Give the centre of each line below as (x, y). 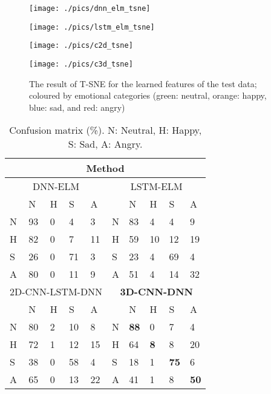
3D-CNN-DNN (157, 292)
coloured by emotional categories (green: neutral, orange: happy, (148, 95)
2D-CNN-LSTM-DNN (56, 292)
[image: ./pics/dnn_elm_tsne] (90, 8)
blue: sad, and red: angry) (77, 107)
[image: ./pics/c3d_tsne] (81, 64)
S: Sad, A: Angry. (105, 144)
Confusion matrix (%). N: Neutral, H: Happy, (106, 130)
